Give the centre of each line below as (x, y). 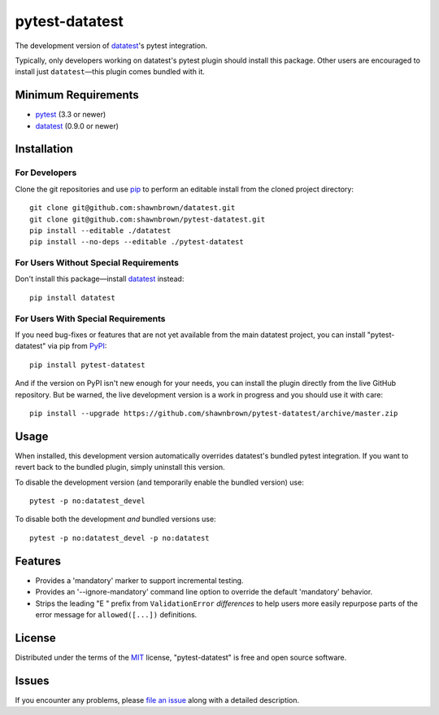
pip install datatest (72, 298)
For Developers (46, 173)
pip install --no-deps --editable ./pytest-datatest (137, 242)
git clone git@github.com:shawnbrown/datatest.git (133, 208)
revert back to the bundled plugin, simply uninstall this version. (120, 467)
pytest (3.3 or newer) (71, 115)
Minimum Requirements (77, 95)
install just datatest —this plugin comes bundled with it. (110, 72)
